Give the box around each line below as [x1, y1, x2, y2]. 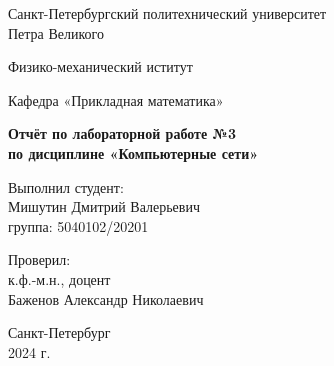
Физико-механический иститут [8, 56, 193, 77]
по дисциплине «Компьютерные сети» [8, 142, 259, 163]
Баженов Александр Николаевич [8, 288, 204, 309]
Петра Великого [8, 22, 105, 43]
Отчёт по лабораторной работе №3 [8, 123, 236, 144]
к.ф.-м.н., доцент [8, 268, 111, 289]
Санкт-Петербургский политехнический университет [8, 3, 327, 23]
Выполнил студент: [8, 176, 124, 197]
